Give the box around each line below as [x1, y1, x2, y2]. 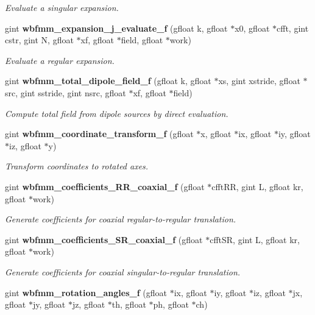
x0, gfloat [235, 21, 270, 34]
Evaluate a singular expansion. [5, 1, 119, 13]
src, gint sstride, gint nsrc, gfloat [5, 86, 126, 99]
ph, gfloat [153, 298, 189, 311]
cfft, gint [277, 21, 309, 34]
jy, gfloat [32, 298, 66, 311]
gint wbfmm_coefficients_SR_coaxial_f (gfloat [5, 233, 203, 246]
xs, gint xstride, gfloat [218, 74, 300, 87]
